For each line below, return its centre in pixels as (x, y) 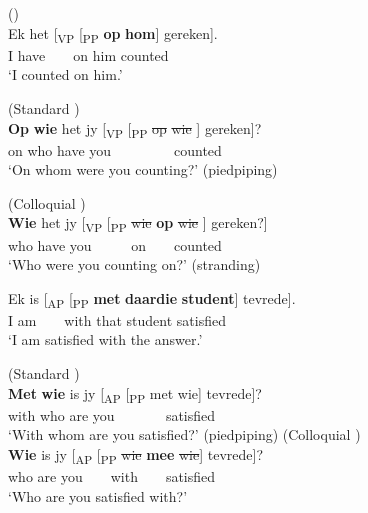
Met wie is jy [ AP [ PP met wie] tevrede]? (135, 394)
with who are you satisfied (112, 414)
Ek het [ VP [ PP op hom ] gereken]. (113, 34)
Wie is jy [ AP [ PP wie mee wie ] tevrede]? (136, 455)
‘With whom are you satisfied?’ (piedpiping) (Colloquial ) (184, 434)
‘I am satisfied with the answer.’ (105, 339)
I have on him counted (88, 54)
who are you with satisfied (112, 476)
